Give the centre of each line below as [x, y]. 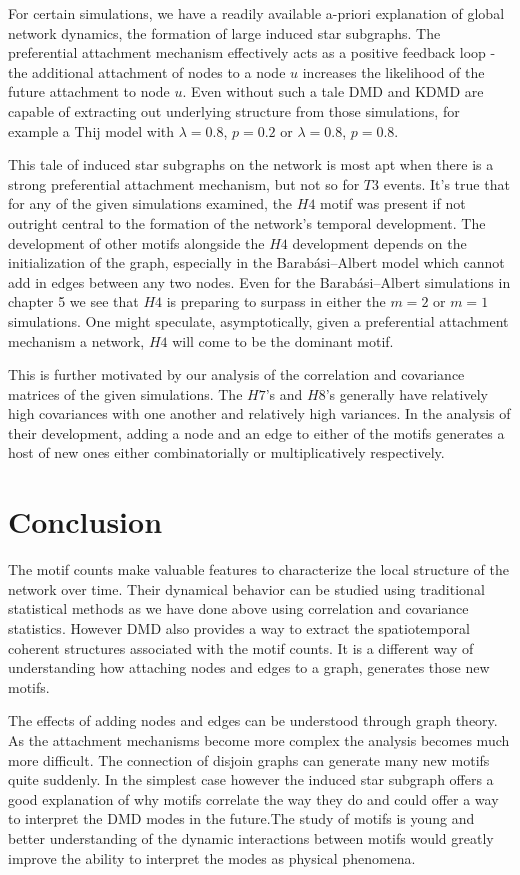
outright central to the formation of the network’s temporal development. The [247, 222]
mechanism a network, [76, 340]
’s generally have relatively [406, 393]
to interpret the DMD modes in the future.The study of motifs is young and [241, 818]
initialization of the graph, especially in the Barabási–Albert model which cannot [256, 262]
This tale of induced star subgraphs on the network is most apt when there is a [251, 164]
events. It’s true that [446, 183]
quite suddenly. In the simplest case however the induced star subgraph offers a [251, 779]
